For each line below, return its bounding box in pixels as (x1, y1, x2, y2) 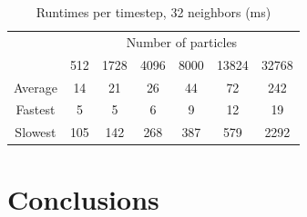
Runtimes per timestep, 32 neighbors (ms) (36, 3, 271, 21)
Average (14, 77, 57, 96)
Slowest (15, 123, 56, 142)
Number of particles (126, 32, 238, 51)
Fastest (15, 100, 56, 119)
